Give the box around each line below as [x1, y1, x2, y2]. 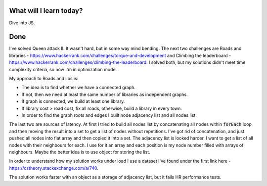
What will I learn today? [9, 6, 83, 15]
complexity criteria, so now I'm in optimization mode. [9, 66, 117, 72]
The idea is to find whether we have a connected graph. [21, 85, 135, 91]
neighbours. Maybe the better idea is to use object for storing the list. [9, 149, 150, 155]
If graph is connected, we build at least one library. [21, 98, 125, 104]
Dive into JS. [9, 20, 35, 26]
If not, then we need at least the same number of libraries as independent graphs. [21, 92, 188, 97]
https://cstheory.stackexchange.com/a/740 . [9, 165, 99, 171]
